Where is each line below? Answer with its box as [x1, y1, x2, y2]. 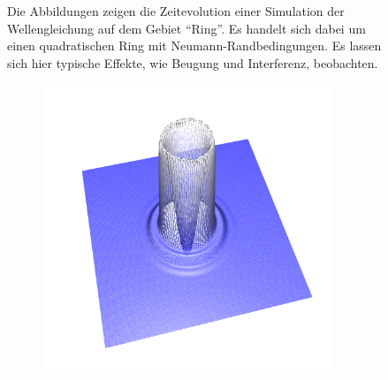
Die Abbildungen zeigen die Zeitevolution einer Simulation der [7, 2, 345, 19]
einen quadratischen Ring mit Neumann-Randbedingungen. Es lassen [7, 36, 382, 55]
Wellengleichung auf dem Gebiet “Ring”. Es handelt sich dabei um [7, 19, 366, 37]
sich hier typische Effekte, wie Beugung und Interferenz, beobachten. [7, 53, 378, 72]
